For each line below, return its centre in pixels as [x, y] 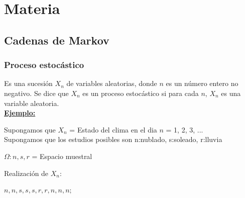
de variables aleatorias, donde [112, 83]
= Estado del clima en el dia [113, 129]
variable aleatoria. [32, 103]
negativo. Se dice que [36, 93]
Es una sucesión [28, 83]
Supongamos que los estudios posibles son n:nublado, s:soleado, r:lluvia [113, 139]
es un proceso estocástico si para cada [141, 93]
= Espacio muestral [62, 156]
